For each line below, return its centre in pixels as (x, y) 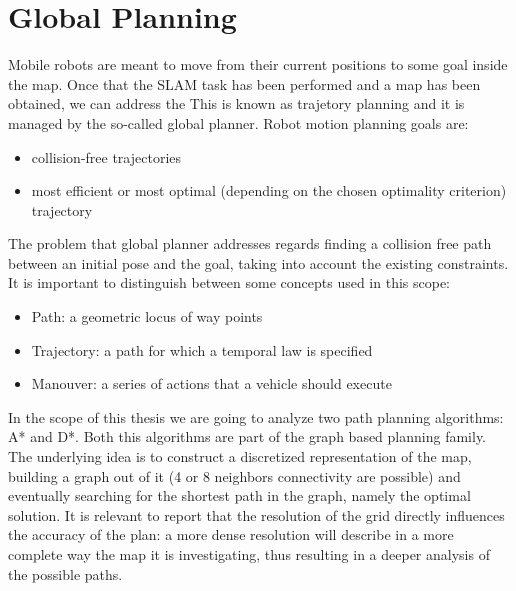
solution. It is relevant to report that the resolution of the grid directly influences (256, 514)
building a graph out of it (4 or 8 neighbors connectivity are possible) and (234, 475)
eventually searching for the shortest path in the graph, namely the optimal (239, 495)
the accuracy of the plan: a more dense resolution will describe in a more (231, 534)
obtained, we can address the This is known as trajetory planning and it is (236, 103)
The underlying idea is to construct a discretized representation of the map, (240, 456)
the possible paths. (65, 573)
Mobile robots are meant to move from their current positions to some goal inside (258, 64)
